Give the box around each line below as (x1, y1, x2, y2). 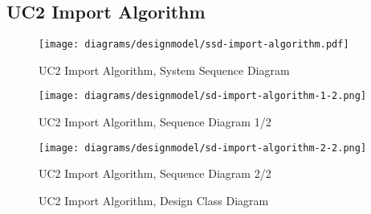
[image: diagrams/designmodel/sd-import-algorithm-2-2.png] (39, 142, 367, 154)
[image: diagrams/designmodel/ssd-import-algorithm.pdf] (39, 39, 349, 51)
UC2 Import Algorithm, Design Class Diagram (39, 191, 269, 208)
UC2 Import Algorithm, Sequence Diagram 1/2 (39, 113, 271, 130)
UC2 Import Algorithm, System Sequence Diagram (39, 61, 290, 78)
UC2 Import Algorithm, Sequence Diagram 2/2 (39, 165, 271, 182)
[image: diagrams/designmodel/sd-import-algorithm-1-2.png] (39, 90, 367, 102)
